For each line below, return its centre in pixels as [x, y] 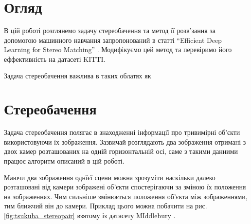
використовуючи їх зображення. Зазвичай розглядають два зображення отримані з [125, 141]
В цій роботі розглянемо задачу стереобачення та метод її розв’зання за [110, 30]
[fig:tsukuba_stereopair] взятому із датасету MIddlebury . [90, 215]
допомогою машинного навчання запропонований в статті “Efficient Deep [113, 40]
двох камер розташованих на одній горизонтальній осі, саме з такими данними [121, 151]
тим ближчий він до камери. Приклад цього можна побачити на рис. [106, 206]
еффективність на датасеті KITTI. [55, 59]
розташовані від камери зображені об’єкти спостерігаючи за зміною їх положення [125, 187]
